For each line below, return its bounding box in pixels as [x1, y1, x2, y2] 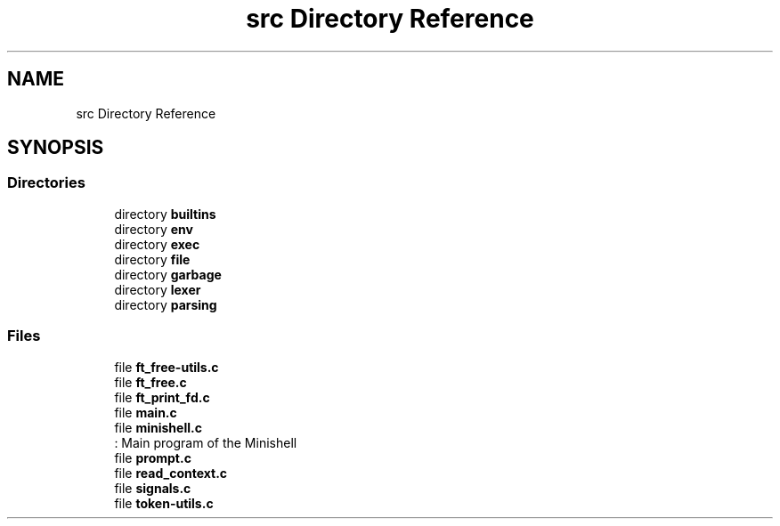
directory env [114, 221, 193, 237]
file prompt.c [114, 449, 191, 465]
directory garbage [114, 266, 222, 282]
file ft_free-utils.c [114, 359, 219, 375]
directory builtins [114, 206, 216, 222]
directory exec [114, 236, 200, 252]
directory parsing [114, 296, 217, 312]
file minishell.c [114, 419, 202, 435]
